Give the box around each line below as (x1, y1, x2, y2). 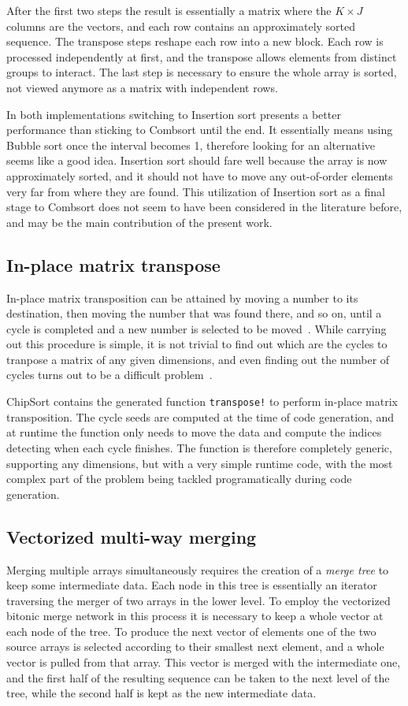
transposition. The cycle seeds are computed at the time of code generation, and (6, 408, 394, 425)
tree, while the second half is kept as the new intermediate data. (6, 685, 317, 701)
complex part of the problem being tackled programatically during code (6, 470, 352, 487)
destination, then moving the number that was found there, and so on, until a (6, 305, 382, 321)
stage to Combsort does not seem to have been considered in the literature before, (6, 199, 402, 215)
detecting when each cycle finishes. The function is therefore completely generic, (6, 439, 392, 455)
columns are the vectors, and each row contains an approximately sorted (6, 17, 356, 34)
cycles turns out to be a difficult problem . (6, 366, 213, 383)
